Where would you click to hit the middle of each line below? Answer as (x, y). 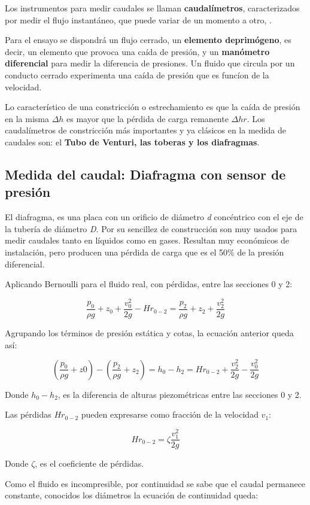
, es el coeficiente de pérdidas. (89, 463)
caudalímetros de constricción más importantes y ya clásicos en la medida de (145, 130)
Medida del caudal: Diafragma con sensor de (145, 174)
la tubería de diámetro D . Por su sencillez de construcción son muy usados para (151, 228)
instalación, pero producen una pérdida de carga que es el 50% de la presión (145, 252)
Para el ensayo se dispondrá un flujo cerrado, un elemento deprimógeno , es (148, 40)
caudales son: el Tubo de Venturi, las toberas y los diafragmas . (132, 142)
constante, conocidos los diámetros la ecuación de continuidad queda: (132, 495)
